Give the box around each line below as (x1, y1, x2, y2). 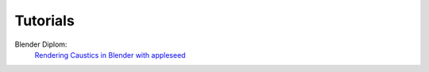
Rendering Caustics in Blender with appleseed (34, 50, 186, 59)
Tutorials (14, 12, 75, 29)
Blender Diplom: (14, 40, 68, 49)
